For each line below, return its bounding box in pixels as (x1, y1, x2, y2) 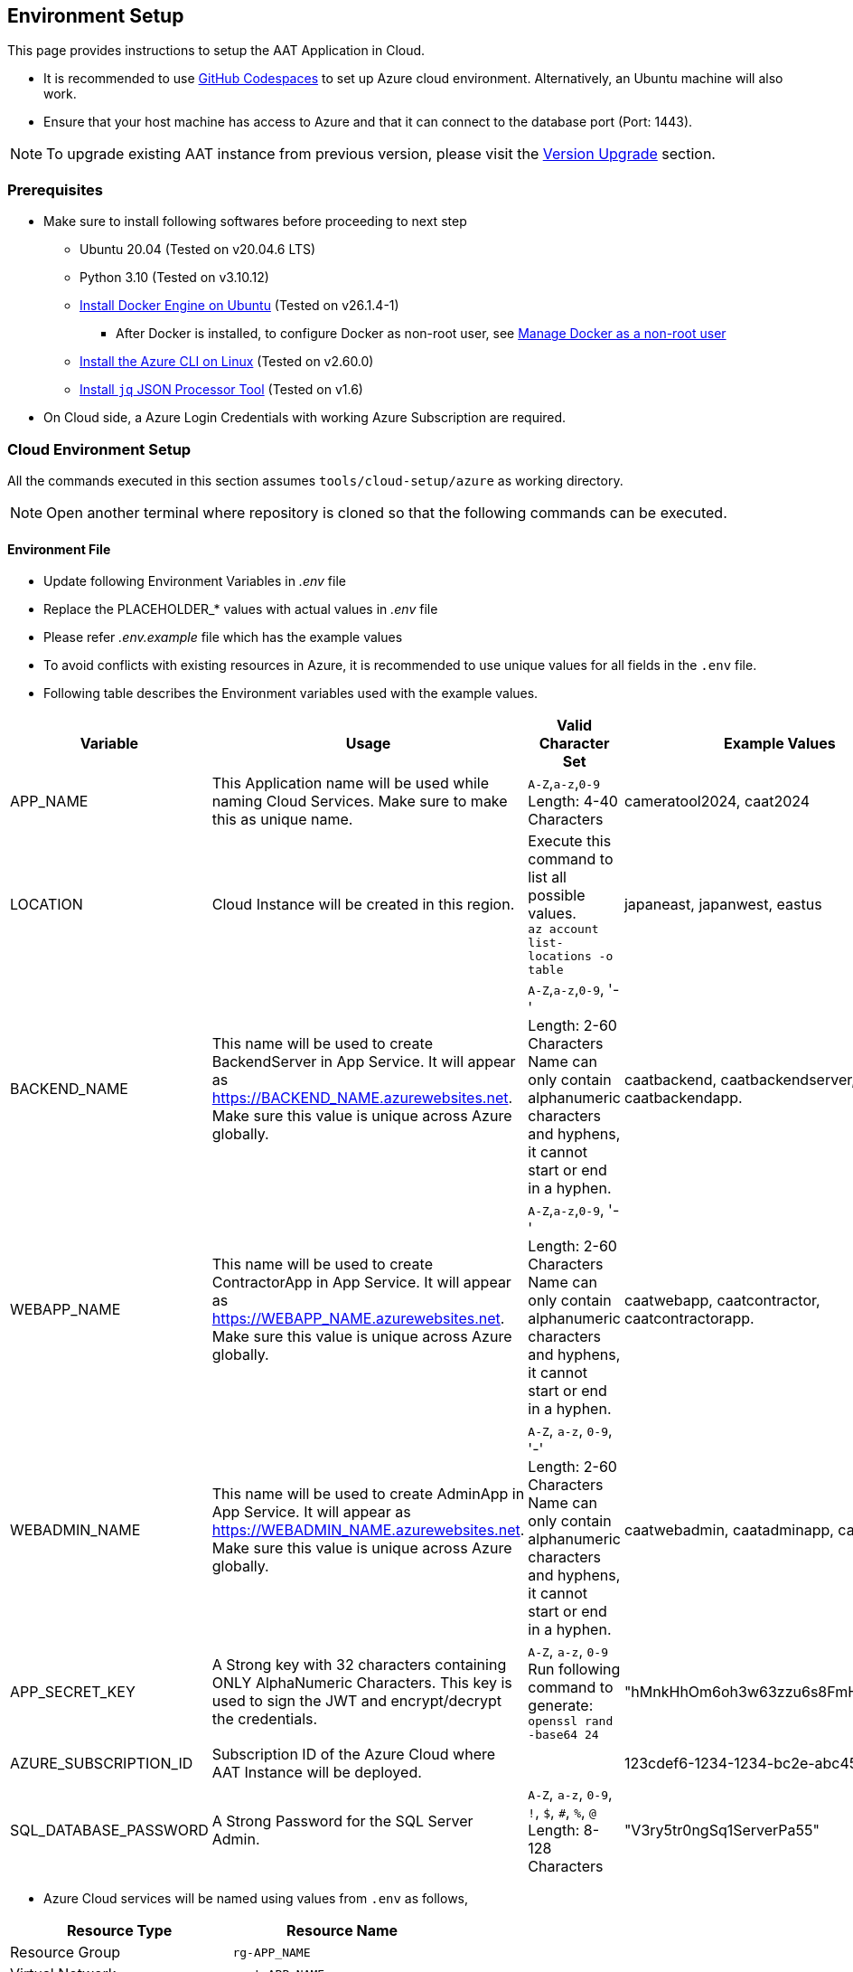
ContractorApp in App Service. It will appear (211, 1273, 511, 1292)
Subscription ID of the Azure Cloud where (211, 1745, 496, 1764)
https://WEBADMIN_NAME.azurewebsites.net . (211, 1521, 525, 1540)
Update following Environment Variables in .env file (43, 573, 346, 590)
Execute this (528, 832, 612, 851)
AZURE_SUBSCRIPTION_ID (10, 1754, 193, 1773)
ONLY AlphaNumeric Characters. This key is (211, 1674, 512, 1693)
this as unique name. (211, 810, 353, 829)
